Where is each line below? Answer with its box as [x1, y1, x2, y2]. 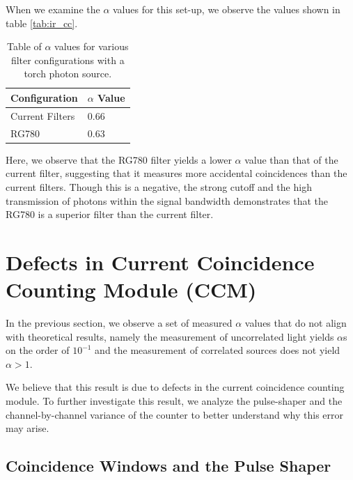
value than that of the [244, 152, 338, 167]
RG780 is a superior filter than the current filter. [6, 207, 214, 222]
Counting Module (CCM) [6, 275, 257, 304]
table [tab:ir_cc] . [6, 15, 78, 30]
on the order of [6, 343, 70, 357]
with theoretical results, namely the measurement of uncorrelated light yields [6, 329, 334, 343]
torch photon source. [24, 66, 112, 81]
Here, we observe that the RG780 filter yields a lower [6, 152, 232, 167]
